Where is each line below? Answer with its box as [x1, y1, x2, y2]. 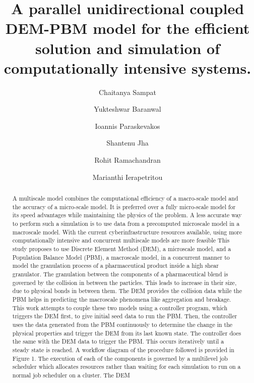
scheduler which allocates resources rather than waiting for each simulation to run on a [12, 362, 241, 371]
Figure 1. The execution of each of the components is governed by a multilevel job [12, 354, 228, 362]
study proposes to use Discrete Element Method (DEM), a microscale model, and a [12, 244, 231, 253]
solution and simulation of [35, 37, 220, 58]
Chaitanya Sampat [99, 86, 156, 97]
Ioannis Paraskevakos [95, 120, 160, 131]
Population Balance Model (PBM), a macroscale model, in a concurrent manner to [12, 253, 230, 261]
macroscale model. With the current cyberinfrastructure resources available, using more [12, 227, 242, 236]
